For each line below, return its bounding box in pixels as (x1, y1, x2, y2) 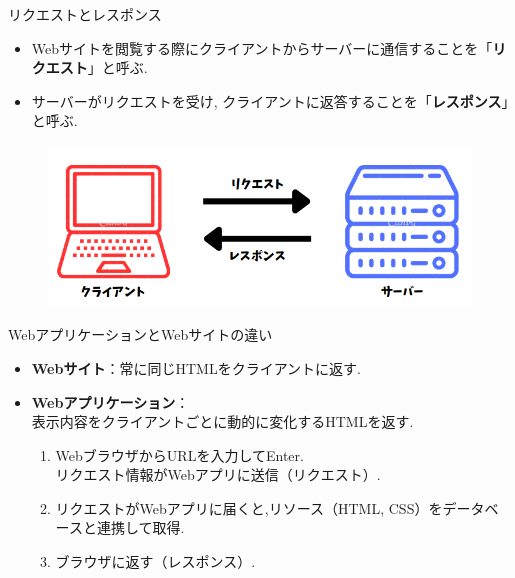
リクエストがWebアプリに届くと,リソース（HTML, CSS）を (55, 497, 443, 518)
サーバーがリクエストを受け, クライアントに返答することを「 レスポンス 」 (31, 90, 509, 111)
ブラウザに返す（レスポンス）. (55, 551, 256, 572)
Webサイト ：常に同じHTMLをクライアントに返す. (31, 357, 361, 378)
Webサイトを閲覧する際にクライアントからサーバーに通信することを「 (31, 37, 493, 58)
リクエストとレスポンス (8, 4, 162, 24)
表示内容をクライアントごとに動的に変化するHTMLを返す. (31, 411, 414, 432)
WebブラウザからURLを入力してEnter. (55, 444, 304, 465)
